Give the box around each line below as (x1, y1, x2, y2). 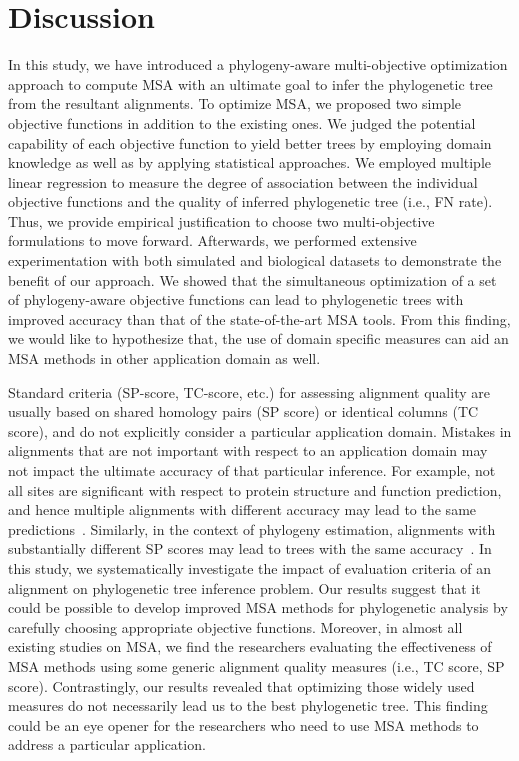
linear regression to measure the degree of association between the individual (8, 171, 478, 192)
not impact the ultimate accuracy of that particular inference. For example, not (8, 460, 496, 480)
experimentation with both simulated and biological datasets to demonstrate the (8, 250, 502, 271)
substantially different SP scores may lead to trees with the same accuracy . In (8, 538, 492, 559)
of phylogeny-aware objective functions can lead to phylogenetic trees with (8, 289, 464, 310)
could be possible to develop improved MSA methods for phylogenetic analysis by (8, 597, 508, 618)
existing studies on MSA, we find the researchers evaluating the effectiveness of (8, 636, 492, 657)
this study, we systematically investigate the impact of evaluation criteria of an (8, 557, 492, 578)
